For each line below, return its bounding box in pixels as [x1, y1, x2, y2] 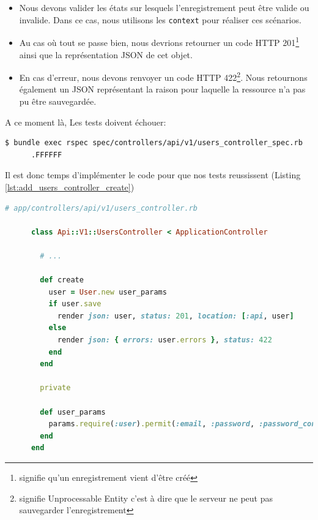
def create [40, 276, 84, 285]
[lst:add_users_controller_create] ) [5, 180, 135, 193]
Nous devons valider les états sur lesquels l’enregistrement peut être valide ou [19, 1, 309, 13]
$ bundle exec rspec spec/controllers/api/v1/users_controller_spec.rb [5, 138, 303, 148]
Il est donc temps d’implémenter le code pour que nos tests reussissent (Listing [5, 168, 301, 181]
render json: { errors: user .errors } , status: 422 [57, 336, 272, 345]
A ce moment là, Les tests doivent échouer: [5, 115, 166, 128]
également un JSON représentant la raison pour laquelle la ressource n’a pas [19, 83, 306, 96]
